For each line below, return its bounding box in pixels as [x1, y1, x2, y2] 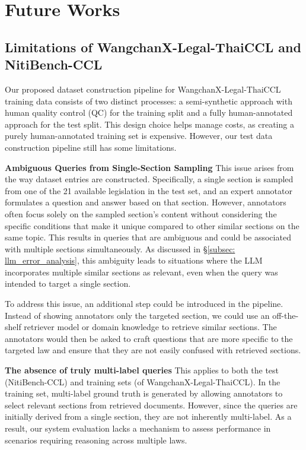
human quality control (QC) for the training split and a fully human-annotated [5, 106, 293, 119]
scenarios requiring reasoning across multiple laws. [5, 433, 187, 446]
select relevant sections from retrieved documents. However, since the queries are [5, 398, 298, 411]
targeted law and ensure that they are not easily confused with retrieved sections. [5, 344, 301, 356]
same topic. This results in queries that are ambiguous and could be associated [5, 231, 291, 243]
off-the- [272, 309, 299, 321]
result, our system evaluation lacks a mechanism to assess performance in [5, 422, 271, 434]
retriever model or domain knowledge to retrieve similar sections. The [24, 321, 277, 333]
